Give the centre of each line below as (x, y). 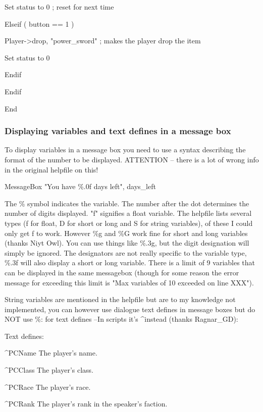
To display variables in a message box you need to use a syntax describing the (125, 150)
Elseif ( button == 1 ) (39, 23)
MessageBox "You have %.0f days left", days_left (80, 186)
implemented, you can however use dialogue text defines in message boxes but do (130, 309)
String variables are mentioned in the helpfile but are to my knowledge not (120, 299)
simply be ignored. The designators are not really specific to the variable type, (126, 252)
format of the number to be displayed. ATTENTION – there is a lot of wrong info (132, 159)
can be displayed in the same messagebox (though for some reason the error (122, 272)
